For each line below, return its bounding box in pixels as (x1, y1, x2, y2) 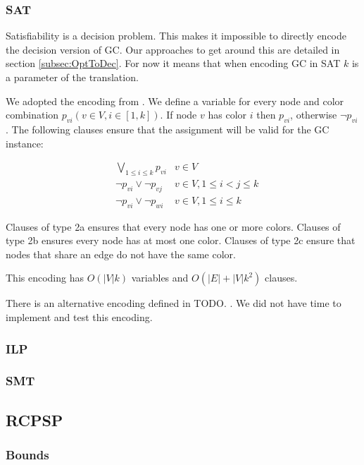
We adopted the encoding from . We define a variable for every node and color (6, 93, 344, 108)
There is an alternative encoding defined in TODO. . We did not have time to (6, 296, 341, 310)
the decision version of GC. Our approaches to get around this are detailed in (6, 42, 340, 56)
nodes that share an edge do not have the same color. (6, 246, 236, 261)
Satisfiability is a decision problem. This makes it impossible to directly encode (6, 28, 346, 43)
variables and (131, 270, 189, 285)
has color (208, 107, 247, 122)
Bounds (6, 446, 49, 464)
